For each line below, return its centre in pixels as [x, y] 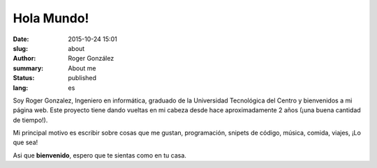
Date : [21, 39]
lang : [21, 88]
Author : [24, 59]
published [82, 78]
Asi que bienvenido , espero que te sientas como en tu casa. [99, 155]
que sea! [25, 142]
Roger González [91, 59]
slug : [20, 48]
